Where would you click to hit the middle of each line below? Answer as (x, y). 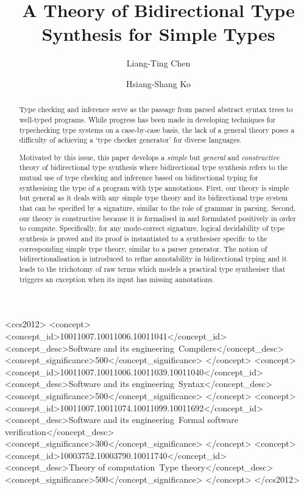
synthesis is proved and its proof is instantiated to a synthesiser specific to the (143, 239)
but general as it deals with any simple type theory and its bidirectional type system (154, 198)
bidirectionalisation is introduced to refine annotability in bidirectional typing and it (153, 259)
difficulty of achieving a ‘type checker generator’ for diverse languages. (130, 140)
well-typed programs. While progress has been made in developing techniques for (147, 119)
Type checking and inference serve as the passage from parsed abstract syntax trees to (156, 109)
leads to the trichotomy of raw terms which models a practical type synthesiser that (152, 269)
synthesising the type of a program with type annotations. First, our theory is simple (154, 187)
